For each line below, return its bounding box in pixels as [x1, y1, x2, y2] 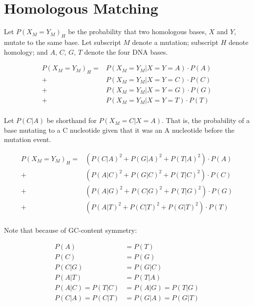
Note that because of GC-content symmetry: [4, 225, 137, 235]
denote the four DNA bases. [84, 46, 168, 57]
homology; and [4, 46, 48, 57]
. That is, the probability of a [162, 115, 250, 125]
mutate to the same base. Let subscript [4, 37, 121, 47]
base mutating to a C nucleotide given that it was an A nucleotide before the [4, 124, 234, 135]
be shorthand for [46, 115, 97, 125]
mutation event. [4, 134, 51, 144]
